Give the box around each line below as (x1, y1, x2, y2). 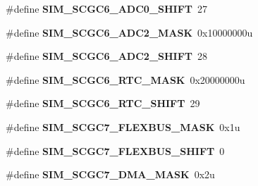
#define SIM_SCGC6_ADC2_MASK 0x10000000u (6, 25, 253, 39)
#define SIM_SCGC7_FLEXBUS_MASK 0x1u (6, 119, 240, 134)
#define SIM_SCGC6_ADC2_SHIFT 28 (6, 49, 208, 63)
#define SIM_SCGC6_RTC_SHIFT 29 (6, 96, 200, 111)
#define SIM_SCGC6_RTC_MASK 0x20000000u (6, 72, 245, 87)
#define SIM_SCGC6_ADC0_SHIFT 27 (6, 1, 208, 15)
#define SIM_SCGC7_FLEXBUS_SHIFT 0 (6, 143, 225, 158)
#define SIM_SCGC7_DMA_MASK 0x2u (6, 167, 215, 182)
